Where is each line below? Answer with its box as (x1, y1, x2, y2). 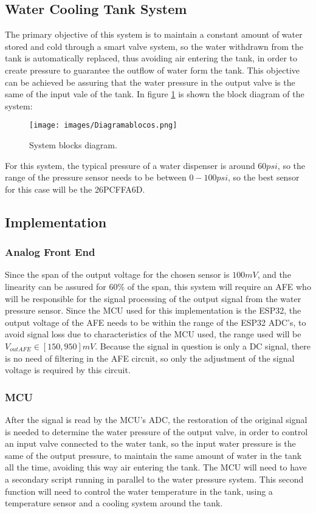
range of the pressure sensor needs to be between (5, 171, 187, 184)
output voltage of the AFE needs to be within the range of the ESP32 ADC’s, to (5, 315, 306, 328)
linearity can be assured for (5, 280, 106, 292)
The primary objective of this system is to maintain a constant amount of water (5, 28, 303, 41)
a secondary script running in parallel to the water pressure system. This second (5, 472, 304, 485)
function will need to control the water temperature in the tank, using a (5, 484, 273, 497)
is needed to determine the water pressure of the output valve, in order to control (5, 425, 308, 438)
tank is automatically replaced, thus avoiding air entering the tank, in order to (5, 52, 298, 64)
